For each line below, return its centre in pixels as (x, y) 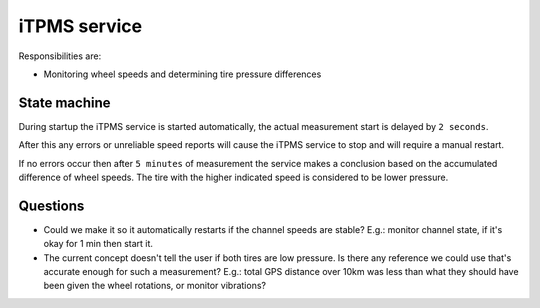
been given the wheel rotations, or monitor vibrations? (155, 286)
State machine (64, 102)
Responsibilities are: (60, 56)
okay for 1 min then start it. (98, 244)
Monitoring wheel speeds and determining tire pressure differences (182, 74)
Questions (51, 205)
